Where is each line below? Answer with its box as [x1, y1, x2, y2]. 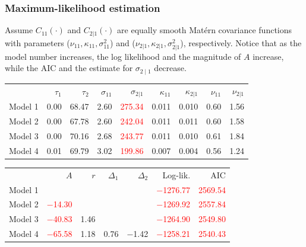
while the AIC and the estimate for [5, 62, 133, 74]
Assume [5, 24, 33, 36]
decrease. [154, 62, 187, 74]
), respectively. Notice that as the [180, 36, 302, 49]
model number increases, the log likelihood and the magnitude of [5, 50, 241, 62]
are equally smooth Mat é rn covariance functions [117, 24, 292, 36]
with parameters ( [5, 36, 70, 49]
